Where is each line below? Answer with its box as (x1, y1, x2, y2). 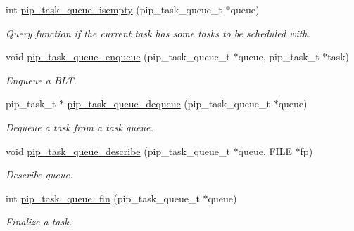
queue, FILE (238, 143, 292, 158)
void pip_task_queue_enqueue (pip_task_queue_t (6, 49, 230, 64)
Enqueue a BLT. (6, 72, 77, 87)
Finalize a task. (6, 214, 72, 229)
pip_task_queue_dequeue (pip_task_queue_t (67, 96, 270, 111)
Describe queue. (6, 167, 73, 182)
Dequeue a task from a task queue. (6, 119, 153, 134)
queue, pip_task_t (238, 49, 320, 64)
